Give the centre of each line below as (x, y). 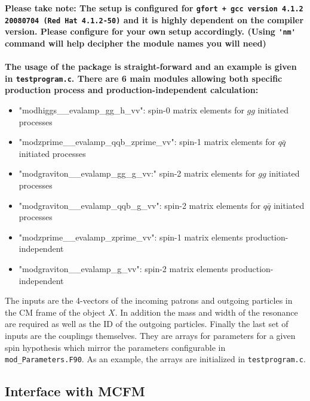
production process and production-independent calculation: (132, 90)
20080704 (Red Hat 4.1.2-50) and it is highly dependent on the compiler (154, 19)
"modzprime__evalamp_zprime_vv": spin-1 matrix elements (131, 237)
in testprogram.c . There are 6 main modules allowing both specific (144, 78)
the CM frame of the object (55, 312)
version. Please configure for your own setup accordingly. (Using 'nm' (150, 31)
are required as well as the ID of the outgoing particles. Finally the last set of (147, 324)
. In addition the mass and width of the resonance (206, 312)
